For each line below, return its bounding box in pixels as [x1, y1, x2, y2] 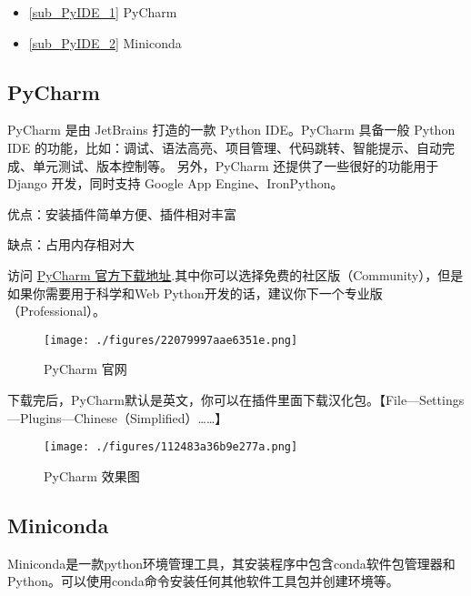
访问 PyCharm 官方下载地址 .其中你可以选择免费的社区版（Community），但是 [7, 265, 464, 284]
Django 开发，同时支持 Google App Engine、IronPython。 [7, 174, 344, 193]
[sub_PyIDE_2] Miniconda [28, 33, 182, 52]
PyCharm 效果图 [44, 466, 140, 485]
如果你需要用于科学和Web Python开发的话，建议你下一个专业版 [7, 283, 383, 302]
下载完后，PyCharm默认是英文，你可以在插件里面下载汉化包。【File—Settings [7, 389, 465, 409]
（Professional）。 [7, 301, 106, 320]
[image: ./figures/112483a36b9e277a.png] [44, 440, 298, 454]
